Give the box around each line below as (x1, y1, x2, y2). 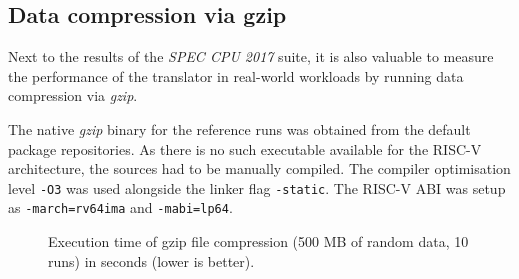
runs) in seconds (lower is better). (48, 250, 255, 271)
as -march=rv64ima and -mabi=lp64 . (8, 197, 233, 218)
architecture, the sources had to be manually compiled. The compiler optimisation (8, 158, 511, 179)
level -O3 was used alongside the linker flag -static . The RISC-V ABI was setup (8, 177, 506, 198)
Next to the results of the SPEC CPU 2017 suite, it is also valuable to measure (8, 46, 494, 67)
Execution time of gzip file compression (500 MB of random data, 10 (48, 231, 469, 252)
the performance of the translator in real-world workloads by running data (8, 65, 464, 86)
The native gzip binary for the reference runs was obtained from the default (8, 118, 471, 139)
